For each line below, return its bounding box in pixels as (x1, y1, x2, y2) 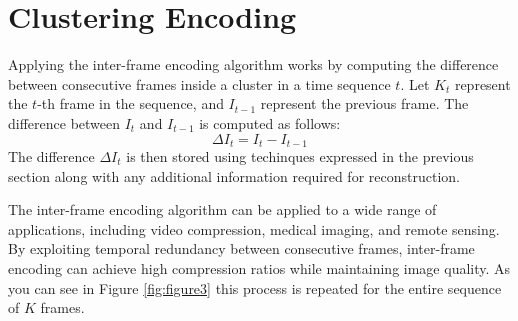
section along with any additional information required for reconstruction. (8, 165, 460, 186)
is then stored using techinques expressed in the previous (126, 145, 474, 166)
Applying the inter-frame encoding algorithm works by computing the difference (8, 54, 499, 75)
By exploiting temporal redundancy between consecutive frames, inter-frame (8, 238, 475, 259)
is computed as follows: (199, 112, 341, 133)
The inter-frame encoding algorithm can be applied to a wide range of (8, 199, 437, 220)
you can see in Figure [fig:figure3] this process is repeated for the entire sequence (8, 277, 502, 298)
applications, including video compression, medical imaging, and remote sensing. (8, 218, 500, 239)
